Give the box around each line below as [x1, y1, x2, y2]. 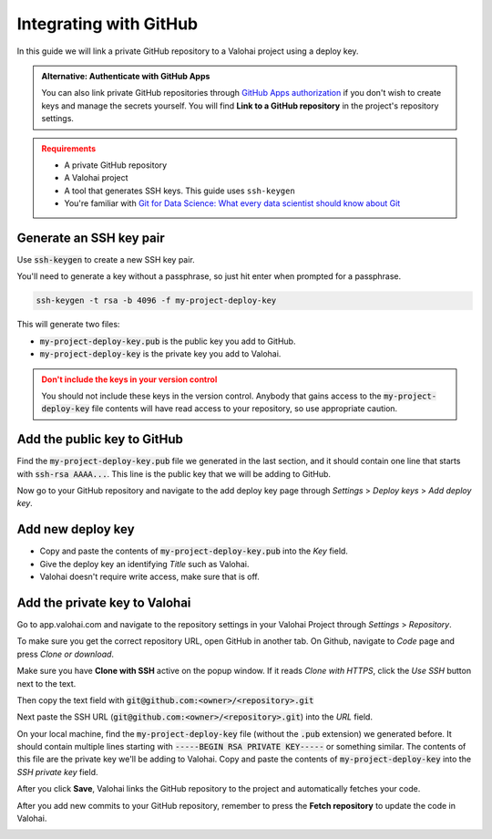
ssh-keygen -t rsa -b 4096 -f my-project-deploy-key [36, 295, 277, 306]
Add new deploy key [16, 522, 136, 537]
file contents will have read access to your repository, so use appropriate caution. [91, 403, 398, 414]
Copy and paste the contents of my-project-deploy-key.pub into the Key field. [39, 545, 348, 556]
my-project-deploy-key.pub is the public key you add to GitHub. [39, 336, 296, 347]
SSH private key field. [16, 766, 99, 777]
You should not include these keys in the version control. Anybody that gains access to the [41, 390, 382, 401]
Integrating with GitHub [16, 14, 199, 34]
